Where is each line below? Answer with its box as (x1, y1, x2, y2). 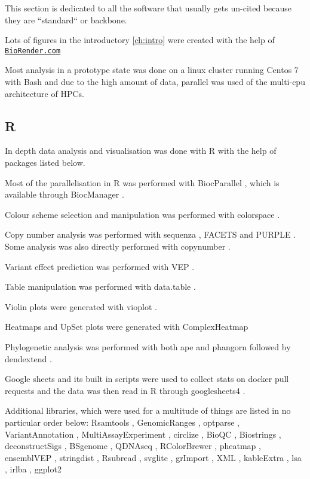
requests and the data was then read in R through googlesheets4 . (5, 384, 245, 396)
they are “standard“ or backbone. (5, 13, 127, 26)
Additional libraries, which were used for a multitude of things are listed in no (5, 404, 291, 417)
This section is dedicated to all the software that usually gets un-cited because (5, 2, 292, 14)
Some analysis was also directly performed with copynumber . (5, 239, 231, 252)
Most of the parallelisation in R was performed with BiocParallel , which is (5, 176, 280, 189)
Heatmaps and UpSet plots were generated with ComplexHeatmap (5, 320, 248, 333)
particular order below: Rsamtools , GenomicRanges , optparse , (5, 416, 240, 428)
